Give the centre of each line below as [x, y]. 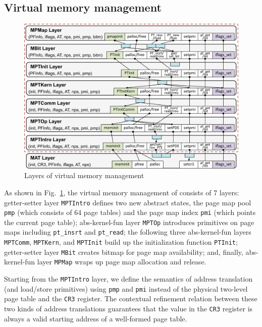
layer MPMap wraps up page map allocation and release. [122, 262]
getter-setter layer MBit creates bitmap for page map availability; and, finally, [124, 252]
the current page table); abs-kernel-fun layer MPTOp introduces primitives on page [129, 222]
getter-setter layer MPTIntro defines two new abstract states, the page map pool [128, 202]
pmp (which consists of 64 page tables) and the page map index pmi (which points [130, 212]
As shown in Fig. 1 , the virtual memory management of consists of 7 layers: [122, 192]
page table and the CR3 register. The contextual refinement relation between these [131, 298]
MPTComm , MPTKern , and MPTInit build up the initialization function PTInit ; [121, 242]
